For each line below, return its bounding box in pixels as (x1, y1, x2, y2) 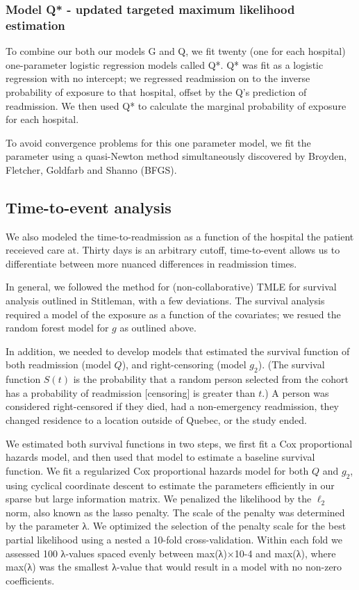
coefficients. (6, 573, 55, 587)
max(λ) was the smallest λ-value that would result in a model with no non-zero (6, 559, 342, 574)
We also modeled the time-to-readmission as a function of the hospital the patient (6, 229, 354, 243)
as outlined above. (119, 320, 197, 335)
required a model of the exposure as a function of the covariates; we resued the (6, 306, 341, 321)
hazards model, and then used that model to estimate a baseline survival (6, 450, 315, 464)
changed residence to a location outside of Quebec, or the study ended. (6, 413, 307, 427)
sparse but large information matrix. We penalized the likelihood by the (6, 491, 312, 506)
